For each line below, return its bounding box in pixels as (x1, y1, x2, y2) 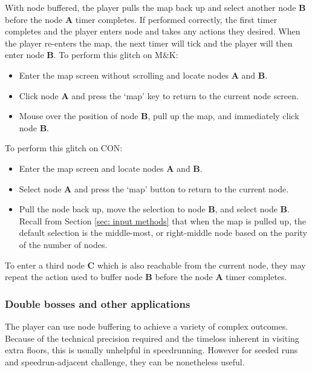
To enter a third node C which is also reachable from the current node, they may (5, 258, 306, 271)
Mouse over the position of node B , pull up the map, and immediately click (19, 109, 299, 122)
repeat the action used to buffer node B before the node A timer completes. (5, 270, 287, 283)
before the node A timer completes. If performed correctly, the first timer (5, 13, 278, 25)
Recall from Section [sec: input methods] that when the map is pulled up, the (19, 214, 306, 227)
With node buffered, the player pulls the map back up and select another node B (5, 1, 306, 13)
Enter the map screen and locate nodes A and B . (19, 162, 203, 174)
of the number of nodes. (19, 238, 108, 250)
